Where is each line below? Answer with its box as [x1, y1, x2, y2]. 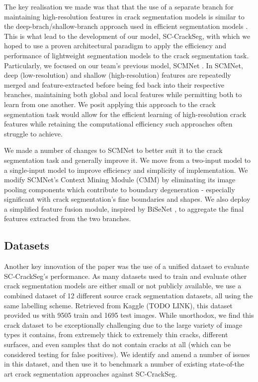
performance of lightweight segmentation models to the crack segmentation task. [4, 50, 249, 60]
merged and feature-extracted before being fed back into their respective [4, 79, 224, 90]
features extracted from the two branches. [4, 213, 131, 224]
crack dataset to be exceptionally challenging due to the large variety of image [4, 319, 243, 330]
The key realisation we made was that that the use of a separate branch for [4, 1, 234, 11]
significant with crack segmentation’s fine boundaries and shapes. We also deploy [4, 194, 251, 204]
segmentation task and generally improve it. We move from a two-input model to [4, 154, 251, 165]
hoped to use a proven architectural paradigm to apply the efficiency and [4, 40, 227, 51]
